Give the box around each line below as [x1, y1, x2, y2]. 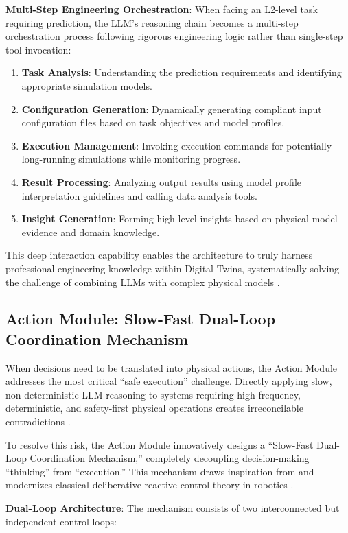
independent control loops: [5, 514, 117, 528]
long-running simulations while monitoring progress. [21, 152, 241, 166]
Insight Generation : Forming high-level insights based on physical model [21, 211, 338, 226]
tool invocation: [5, 42, 71, 56]
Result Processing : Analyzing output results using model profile [21, 174, 302, 189]
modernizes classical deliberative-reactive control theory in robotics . [5, 477, 294, 492]
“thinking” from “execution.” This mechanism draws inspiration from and [5, 464, 314, 478]
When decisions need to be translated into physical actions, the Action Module [5, 360, 338, 375]
